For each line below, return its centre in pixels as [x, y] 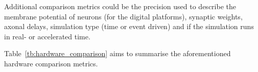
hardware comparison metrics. [51, 63]
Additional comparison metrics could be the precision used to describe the [120, 6]
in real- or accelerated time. [47, 36]
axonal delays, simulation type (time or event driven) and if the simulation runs [129, 26]
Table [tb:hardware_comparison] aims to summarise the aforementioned [118, 53]
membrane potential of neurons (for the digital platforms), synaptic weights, [123, 16]
